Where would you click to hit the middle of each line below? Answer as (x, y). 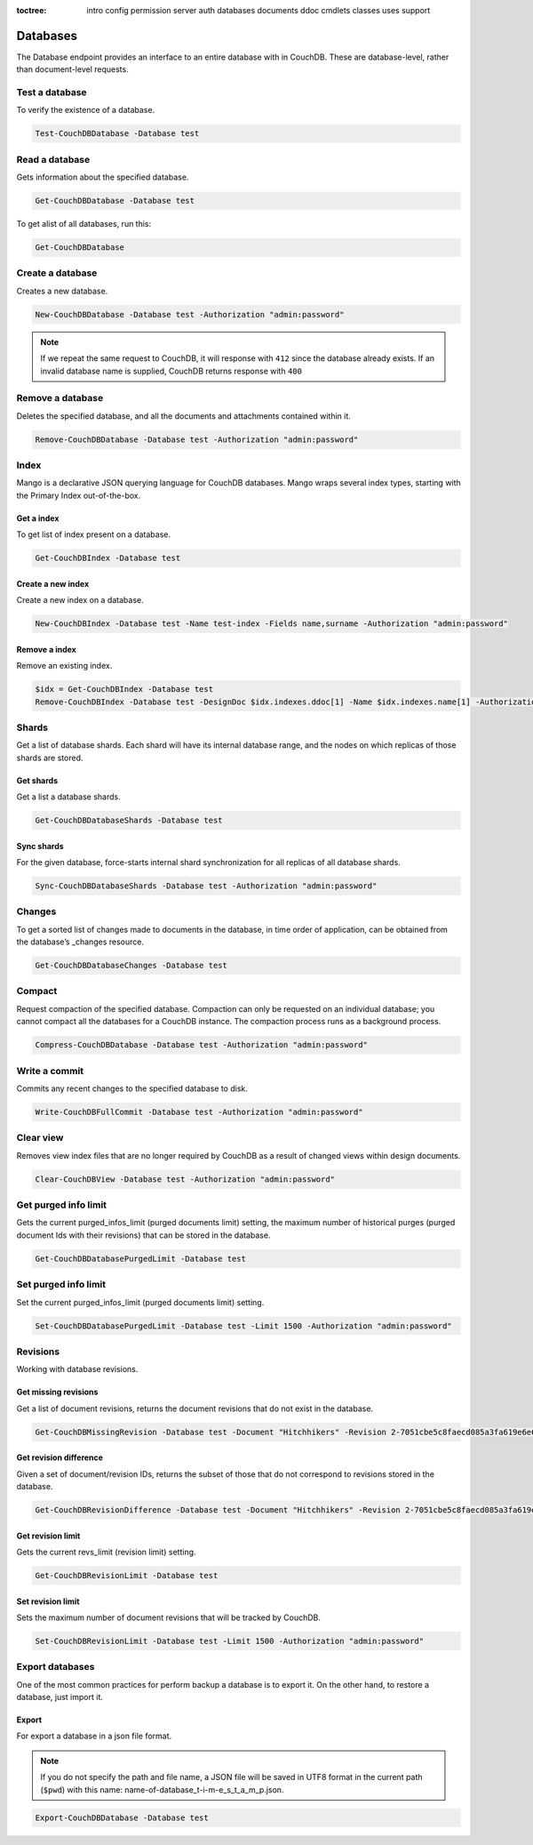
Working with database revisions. (77, 1369)
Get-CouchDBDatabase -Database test (115, 201)
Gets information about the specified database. (103, 177)
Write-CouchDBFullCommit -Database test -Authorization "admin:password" (199, 1112)
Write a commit (50, 1071)
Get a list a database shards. (68, 797)
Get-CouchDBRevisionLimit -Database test (127, 1575)
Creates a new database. (62, 291)
